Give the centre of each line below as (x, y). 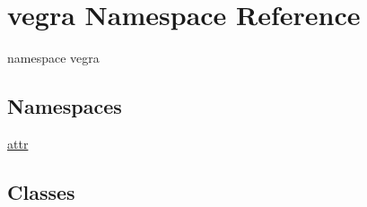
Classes (41, 191)
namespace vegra (53, 58)
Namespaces (65, 106)
